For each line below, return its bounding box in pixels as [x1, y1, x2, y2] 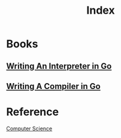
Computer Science [6, 125, 53, 132]
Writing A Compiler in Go [6, 81, 101, 91]
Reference [6, 105, 59, 119]
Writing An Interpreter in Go [6, 61, 112, 71]
